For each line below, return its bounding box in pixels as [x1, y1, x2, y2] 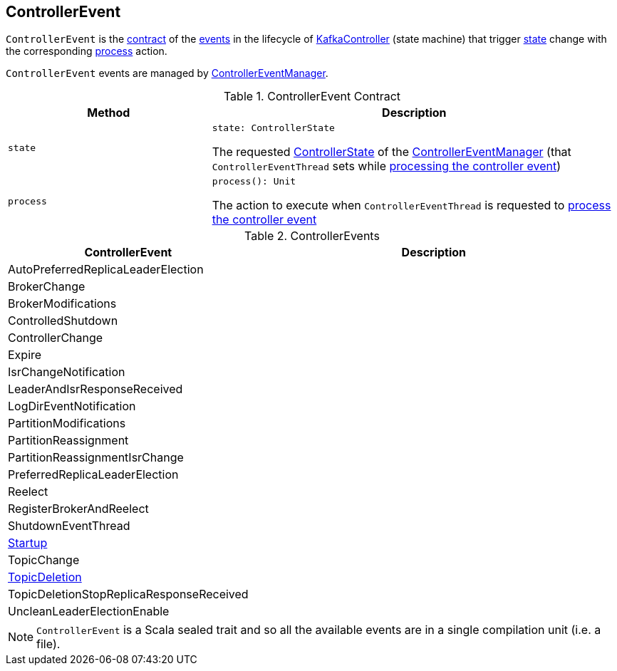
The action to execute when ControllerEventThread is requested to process [212, 198, 611, 213]
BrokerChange [8, 279, 85, 294]
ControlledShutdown [8, 313, 118, 328]
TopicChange [8, 553, 80, 568]
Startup [8, 536, 48, 551]
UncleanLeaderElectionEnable [8, 604, 170, 619]
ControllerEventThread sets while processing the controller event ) [212, 159, 561, 174]
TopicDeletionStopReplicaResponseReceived [8, 587, 249, 602]
